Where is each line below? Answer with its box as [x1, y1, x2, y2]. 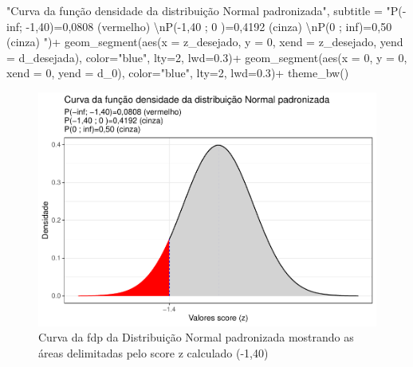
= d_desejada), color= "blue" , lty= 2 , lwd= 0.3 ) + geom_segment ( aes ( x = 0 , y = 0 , [6, 49, 407, 65]
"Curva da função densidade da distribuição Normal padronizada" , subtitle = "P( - [6, 2, 407, 18]
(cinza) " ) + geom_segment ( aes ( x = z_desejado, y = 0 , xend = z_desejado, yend [6, 33, 403, 50]
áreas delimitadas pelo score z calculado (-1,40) [38, 344, 269, 361]
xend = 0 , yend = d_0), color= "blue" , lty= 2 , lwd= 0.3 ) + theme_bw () [6, 64, 349, 81]
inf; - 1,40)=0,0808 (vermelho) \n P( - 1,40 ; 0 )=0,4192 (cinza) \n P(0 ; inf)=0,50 [6, 18, 392, 34]
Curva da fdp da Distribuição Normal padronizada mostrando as [38, 329, 354, 346]
